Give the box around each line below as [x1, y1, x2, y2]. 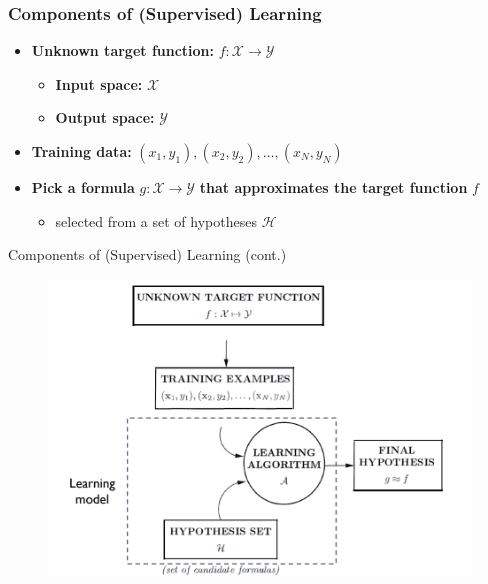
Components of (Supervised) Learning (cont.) [8, 244, 287, 265]
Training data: [31, 141, 132, 161]
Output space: [55, 107, 155, 128]
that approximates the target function [199, 177, 468, 197]
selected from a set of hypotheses [55, 210, 257, 231]
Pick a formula [31, 177, 135, 197]
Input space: [55, 73, 143, 94]
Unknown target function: [31, 40, 215, 61]
